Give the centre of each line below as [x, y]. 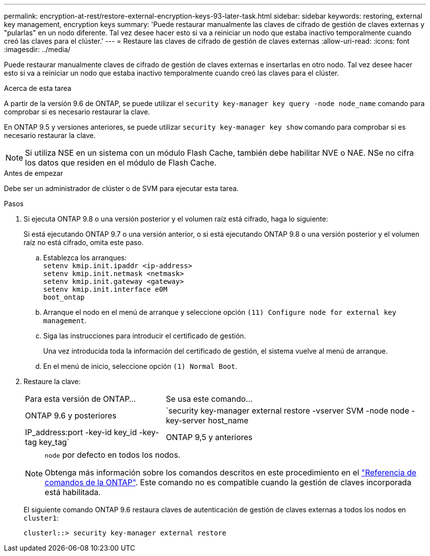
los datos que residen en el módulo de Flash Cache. [121, 163]
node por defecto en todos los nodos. [113, 455]
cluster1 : [41, 518]
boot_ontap [64, 297]
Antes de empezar [34, 173]
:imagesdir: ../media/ [37, 49]
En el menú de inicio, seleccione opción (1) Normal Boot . [140, 366]
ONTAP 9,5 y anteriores [209, 437]
